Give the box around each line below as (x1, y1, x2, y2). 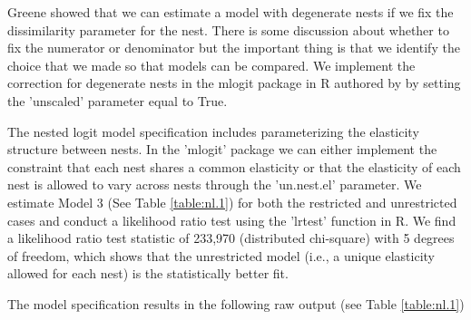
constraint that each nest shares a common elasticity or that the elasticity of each (7, 157, 461, 176)
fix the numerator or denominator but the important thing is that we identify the (7, 38, 460, 57)
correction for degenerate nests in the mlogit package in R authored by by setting (7, 73, 461, 92)
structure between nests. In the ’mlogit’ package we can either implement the (7, 140, 437, 159)
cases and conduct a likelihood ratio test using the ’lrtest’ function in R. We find (7, 210, 456, 229)
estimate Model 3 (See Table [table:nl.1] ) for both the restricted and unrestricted (7, 192, 457, 211)
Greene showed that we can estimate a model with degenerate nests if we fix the (7, 3, 454, 21)
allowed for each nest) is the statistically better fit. (7, 264, 289, 283)
